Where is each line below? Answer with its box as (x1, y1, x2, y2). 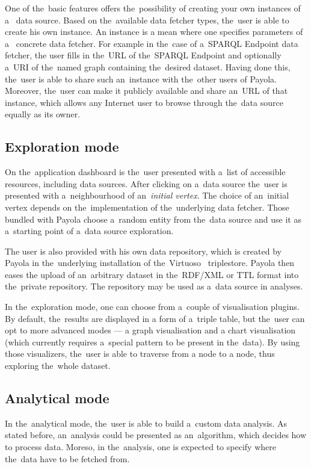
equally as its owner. (5, 108, 81, 120)
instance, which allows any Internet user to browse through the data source (5, 96, 283, 108)
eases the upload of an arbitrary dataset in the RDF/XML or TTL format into (5, 268, 299, 280)
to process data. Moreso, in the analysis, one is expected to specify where (5, 441, 276, 453)
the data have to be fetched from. (5, 452, 130, 465)
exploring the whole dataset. (5, 359, 111, 372)
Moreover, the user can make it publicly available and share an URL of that (5, 84, 288, 97)
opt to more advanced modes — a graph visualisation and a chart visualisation (5, 324, 296, 336)
